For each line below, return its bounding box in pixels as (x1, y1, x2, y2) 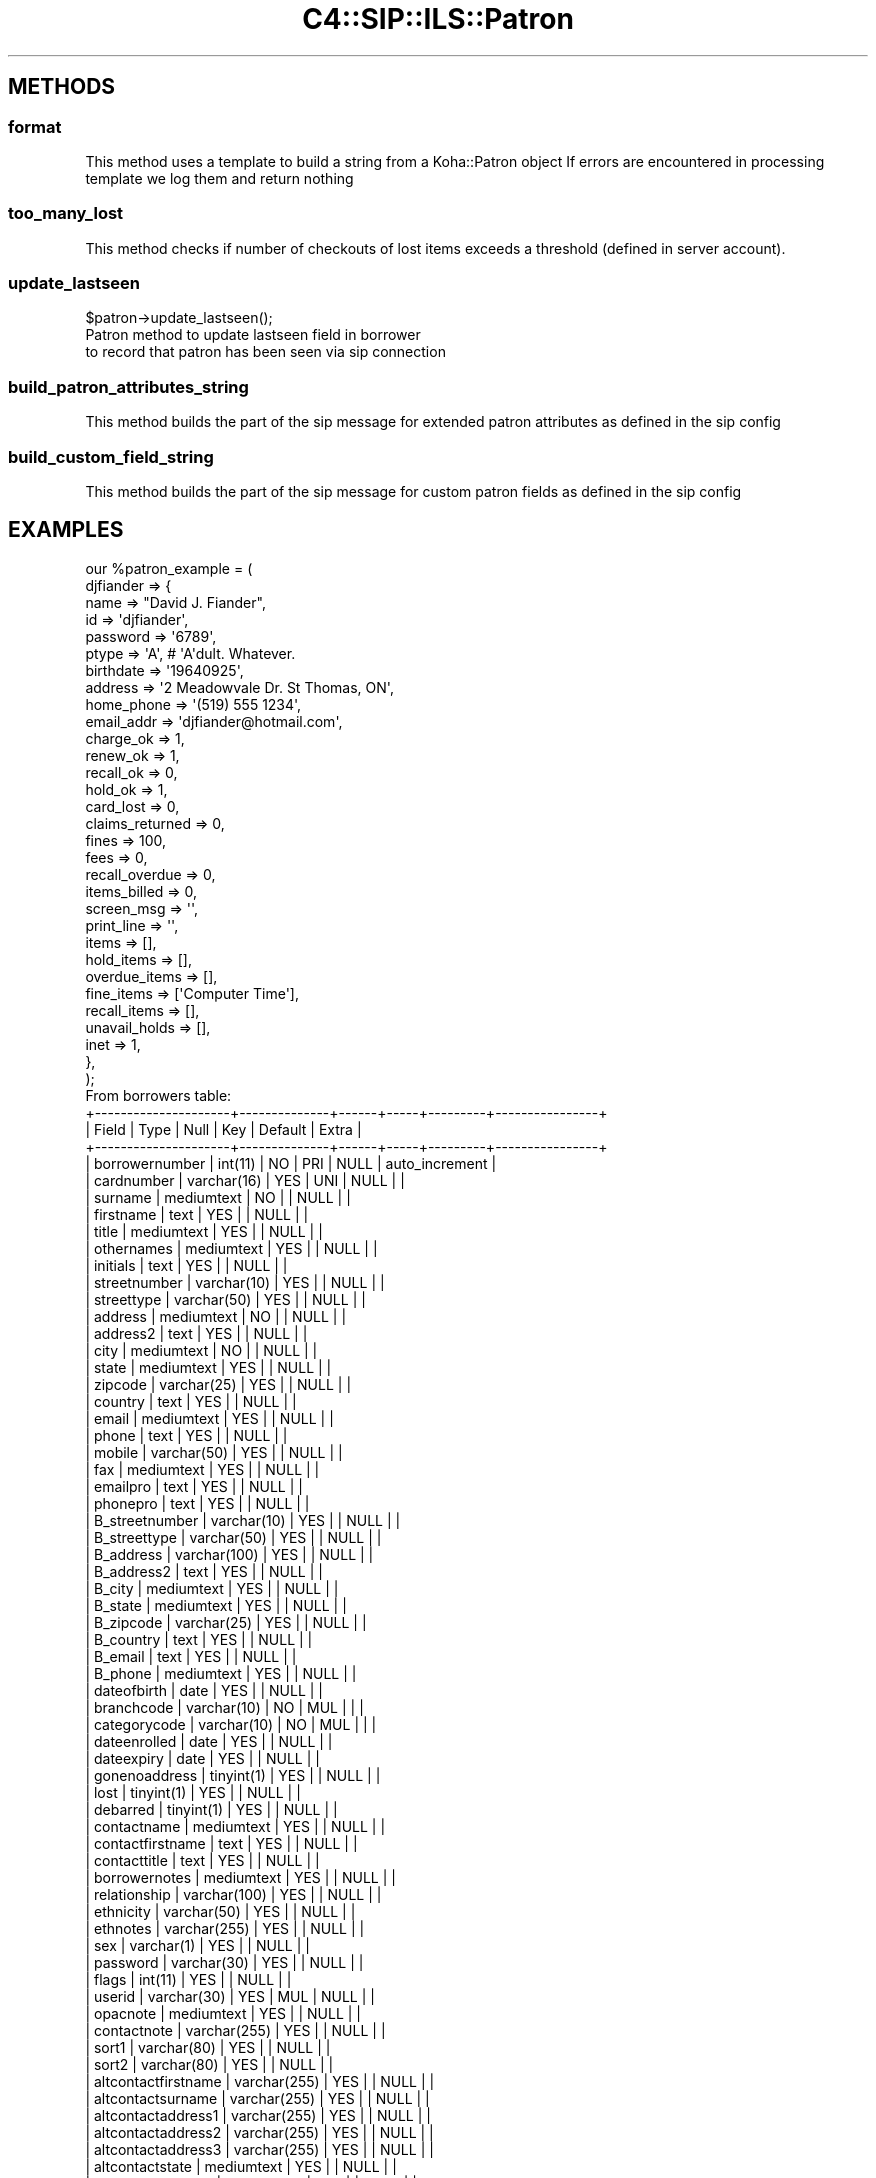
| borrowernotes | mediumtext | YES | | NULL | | (85, 1868, 396, 1886)
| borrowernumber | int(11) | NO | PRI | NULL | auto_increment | (85, 1154, 497, 1172)
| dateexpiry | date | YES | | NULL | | (85, 1749, 320, 1767)
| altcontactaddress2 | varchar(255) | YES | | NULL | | (85, 2123, 434, 2141)
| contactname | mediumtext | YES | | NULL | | (85, 1817, 386, 1835)
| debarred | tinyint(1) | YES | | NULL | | (85, 1800, 338, 1818)
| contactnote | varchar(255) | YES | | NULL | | (85, 2021, 386, 2039)
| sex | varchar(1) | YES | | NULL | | (85, 1936, 310, 1954)
